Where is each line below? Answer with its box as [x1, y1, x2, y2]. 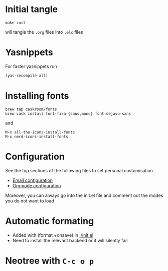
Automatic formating [5, 215, 94, 227]
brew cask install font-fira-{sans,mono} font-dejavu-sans [5, 111, 131, 116]
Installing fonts [5, 90, 69, 101]
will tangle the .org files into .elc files [5, 29, 83, 35]
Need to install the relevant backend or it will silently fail [12, 237, 128, 243]
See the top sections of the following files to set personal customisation [5, 167, 153, 173]
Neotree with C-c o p [5, 255, 94, 266]
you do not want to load [5, 197, 54, 204]
